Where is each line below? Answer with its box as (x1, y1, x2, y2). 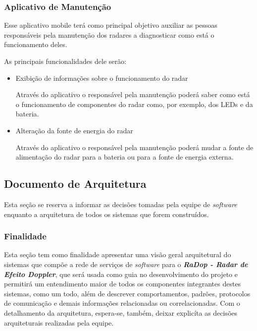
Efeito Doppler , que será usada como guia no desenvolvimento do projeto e (4, 269, 238, 279)
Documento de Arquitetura (4, 176, 147, 191)
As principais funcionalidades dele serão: (4, 56, 126, 66)
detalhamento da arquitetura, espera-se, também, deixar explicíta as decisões (4, 307, 238, 318)
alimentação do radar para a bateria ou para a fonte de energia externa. (15, 152, 234, 162)
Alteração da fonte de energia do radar (15, 125, 133, 135)
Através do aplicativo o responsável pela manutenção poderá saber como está (15, 89, 250, 100)
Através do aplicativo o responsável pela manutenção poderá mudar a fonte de (15, 142, 254, 152)
